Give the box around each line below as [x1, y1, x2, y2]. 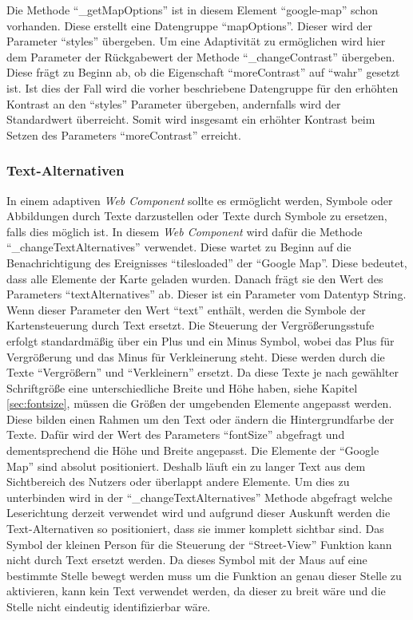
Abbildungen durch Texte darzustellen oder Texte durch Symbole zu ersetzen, [6, 207, 387, 224]
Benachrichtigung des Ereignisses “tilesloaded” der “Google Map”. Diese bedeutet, [6, 254, 407, 271]
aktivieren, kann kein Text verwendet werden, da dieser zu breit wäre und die [6, 582, 386, 599]
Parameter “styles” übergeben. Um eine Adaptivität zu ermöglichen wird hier [6, 33, 386, 49]
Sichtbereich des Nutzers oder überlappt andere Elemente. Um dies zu [6, 473, 350, 490]
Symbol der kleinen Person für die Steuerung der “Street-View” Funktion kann [6, 535, 392, 552]
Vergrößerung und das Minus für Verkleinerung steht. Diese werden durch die [6, 348, 385, 365]
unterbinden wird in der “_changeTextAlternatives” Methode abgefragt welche [6, 488, 392, 505]
